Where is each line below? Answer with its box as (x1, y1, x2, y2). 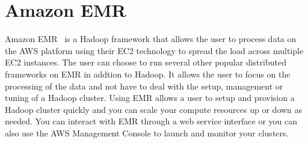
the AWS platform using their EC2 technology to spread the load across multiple (5, 44, 304, 56)
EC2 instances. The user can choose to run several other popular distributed (5, 56, 286, 68)
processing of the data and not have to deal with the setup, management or (5, 79, 283, 92)
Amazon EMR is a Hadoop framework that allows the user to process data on (5, 32, 297, 45)
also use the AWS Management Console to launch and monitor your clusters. (5, 126, 289, 139)
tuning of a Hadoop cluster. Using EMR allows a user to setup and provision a (5, 91, 295, 104)
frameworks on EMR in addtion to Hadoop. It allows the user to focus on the (5, 67, 291, 80)
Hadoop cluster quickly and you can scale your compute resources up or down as (5, 103, 303, 115)
